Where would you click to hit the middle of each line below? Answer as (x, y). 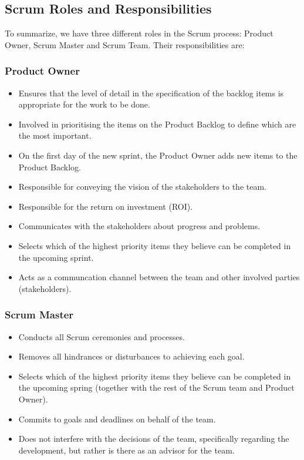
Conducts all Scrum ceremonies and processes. (102, 336)
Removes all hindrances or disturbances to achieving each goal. (131, 356)
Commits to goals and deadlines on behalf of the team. (117, 419)
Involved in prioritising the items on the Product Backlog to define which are (157, 124)
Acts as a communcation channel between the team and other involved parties (159, 277)
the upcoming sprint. (56, 257)
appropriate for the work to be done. (84, 104)
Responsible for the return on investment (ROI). (106, 206)
